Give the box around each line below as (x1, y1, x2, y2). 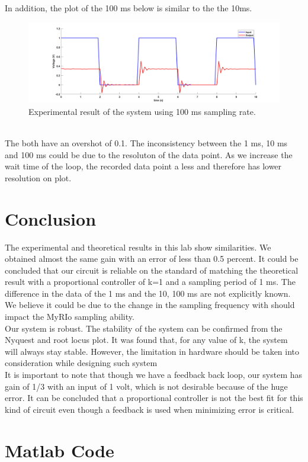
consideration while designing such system (5, 357, 158, 369)
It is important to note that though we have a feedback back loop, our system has (5, 368, 303, 381)
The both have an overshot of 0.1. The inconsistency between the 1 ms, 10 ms (5, 137, 288, 149)
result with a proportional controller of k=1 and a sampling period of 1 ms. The (5, 275, 296, 288)
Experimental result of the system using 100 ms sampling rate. (28, 105, 256, 117)
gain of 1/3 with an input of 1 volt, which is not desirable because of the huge (5, 380, 288, 392)
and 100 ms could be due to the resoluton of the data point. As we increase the (5, 148, 293, 161)
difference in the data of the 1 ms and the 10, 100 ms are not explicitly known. (5, 287, 291, 299)
